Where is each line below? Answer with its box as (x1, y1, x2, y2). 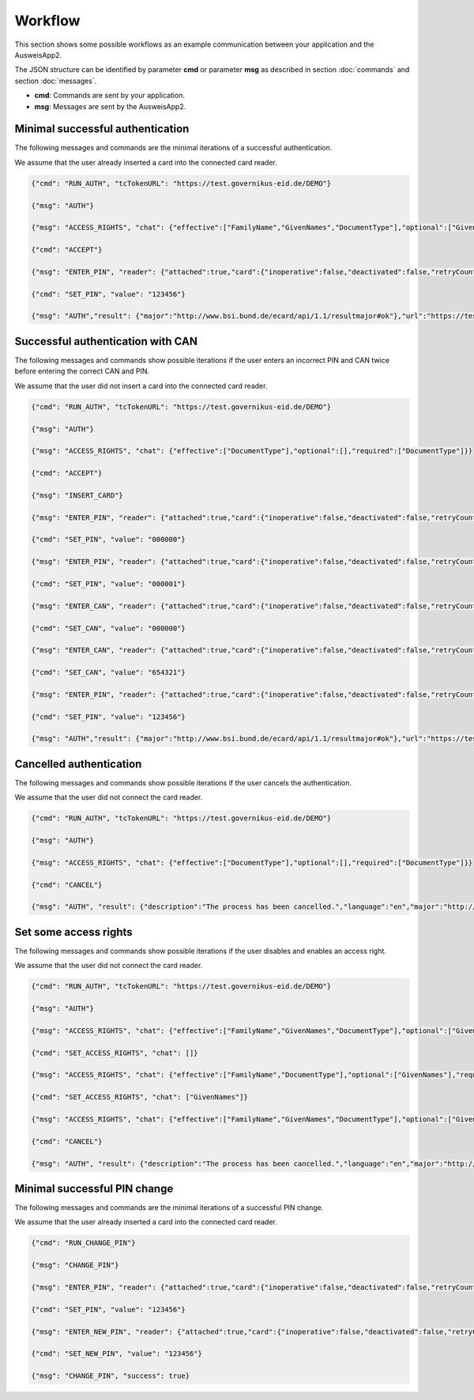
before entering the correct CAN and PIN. (14, 366, 150, 376)
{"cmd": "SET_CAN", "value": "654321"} (31, 668, 186, 677)
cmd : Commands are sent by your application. (34, 91, 186, 100)
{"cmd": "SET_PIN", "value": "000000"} (31, 535, 186, 544)
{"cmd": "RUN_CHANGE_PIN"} (31, 1239, 136, 1247)
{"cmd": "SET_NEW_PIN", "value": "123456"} (31, 1349, 203, 1358)
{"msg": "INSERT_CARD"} (31, 490, 124, 500)
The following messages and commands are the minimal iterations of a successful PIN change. (14, 1203, 324, 1213)
